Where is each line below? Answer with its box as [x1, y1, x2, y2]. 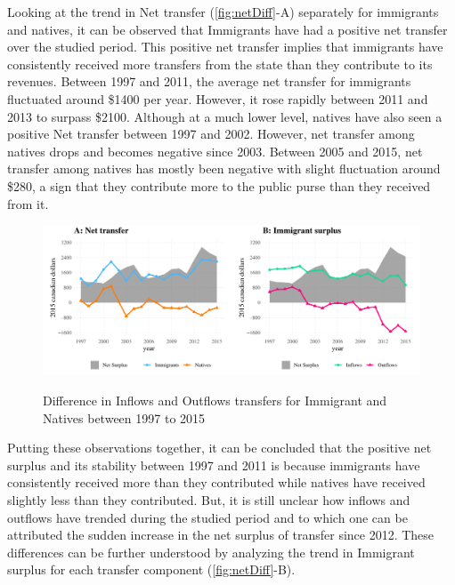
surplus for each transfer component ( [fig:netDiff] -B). [7, 560, 296, 579]
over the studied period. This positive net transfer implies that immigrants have [7, 37, 443, 56]
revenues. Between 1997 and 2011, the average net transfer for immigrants [7, 72, 411, 91]
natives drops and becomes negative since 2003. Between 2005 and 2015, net [7, 141, 423, 160]
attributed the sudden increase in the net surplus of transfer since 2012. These [7, 525, 435, 544]
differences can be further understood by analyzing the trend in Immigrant [7, 542, 415, 561]
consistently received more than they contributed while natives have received [7, 473, 426, 492]
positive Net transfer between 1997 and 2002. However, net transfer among [7, 124, 415, 143]
